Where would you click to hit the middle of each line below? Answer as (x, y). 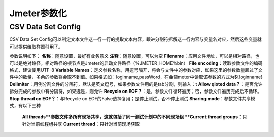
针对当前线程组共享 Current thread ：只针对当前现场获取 (81, 124)
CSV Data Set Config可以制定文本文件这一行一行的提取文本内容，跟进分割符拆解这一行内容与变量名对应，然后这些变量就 (135, 39)
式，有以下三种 (25, 105)
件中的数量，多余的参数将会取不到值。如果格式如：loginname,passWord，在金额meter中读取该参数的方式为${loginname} (136, 77)
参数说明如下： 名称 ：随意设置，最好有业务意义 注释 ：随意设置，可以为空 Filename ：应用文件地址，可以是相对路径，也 (134, 56)
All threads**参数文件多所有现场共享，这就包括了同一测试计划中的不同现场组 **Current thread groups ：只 (134, 117)
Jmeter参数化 (38, 13)
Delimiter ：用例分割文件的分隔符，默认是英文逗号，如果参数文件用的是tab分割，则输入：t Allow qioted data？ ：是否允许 (136, 84)
